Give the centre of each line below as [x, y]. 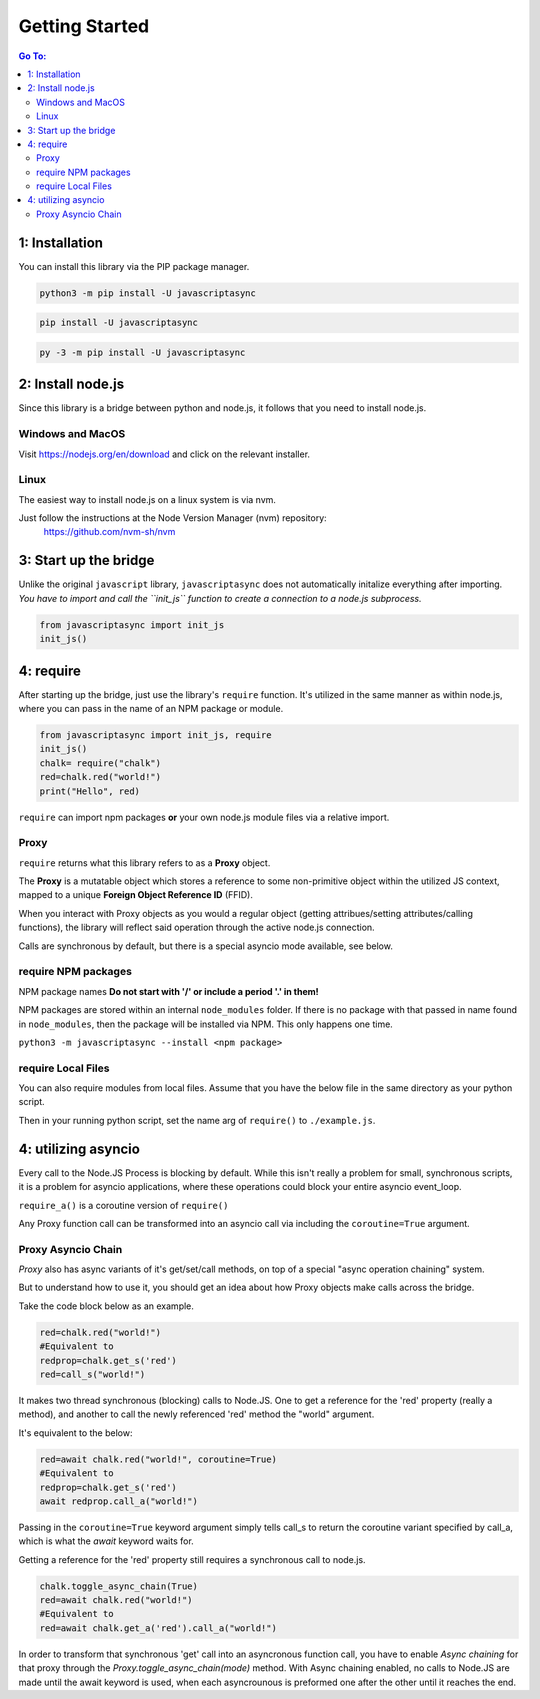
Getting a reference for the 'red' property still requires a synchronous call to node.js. [192, 1559]
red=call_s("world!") [92, 1374]
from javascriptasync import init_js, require [155, 735]
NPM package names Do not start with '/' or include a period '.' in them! [168, 991]
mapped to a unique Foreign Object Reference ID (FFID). [136, 895]
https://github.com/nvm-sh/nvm [109, 532]
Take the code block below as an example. [106, 1306]
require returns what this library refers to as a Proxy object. [144, 862]
